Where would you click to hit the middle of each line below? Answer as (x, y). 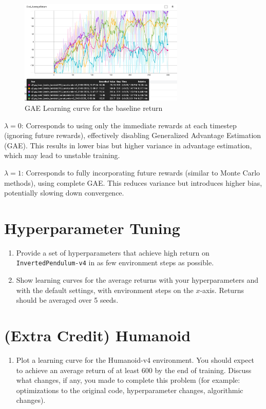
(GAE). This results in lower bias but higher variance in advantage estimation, (128, 145)
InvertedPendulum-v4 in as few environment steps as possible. (115, 262)
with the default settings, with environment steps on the (105, 290)
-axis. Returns (222, 290)
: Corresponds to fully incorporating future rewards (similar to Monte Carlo (141, 172)
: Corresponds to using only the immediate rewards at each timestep (129, 125)
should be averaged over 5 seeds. (67, 300)
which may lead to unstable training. (62, 155)
